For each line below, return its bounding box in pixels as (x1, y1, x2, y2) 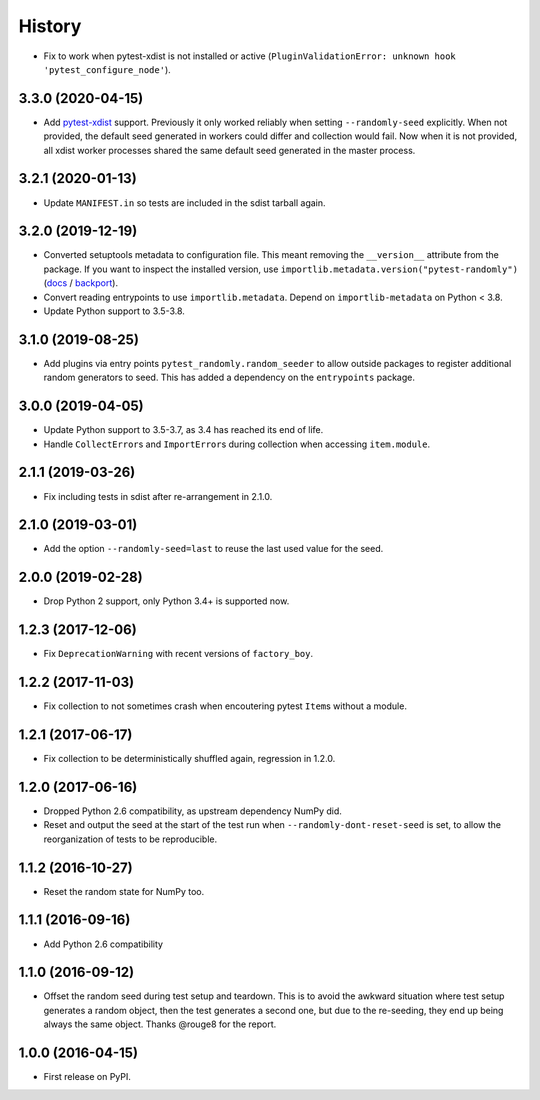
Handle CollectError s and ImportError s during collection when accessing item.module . (43, 438, 431, 450)
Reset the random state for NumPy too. (43, 885, 205, 897)
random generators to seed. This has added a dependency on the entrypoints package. (43, 371, 415, 384)
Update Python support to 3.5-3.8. (43, 305, 185, 317)
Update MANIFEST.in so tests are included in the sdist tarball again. (43, 196, 326, 209)
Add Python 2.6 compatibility (43, 938, 164, 950)
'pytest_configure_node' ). (43, 63, 172, 75)
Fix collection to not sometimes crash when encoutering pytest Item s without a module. (43, 700, 407, 712)
